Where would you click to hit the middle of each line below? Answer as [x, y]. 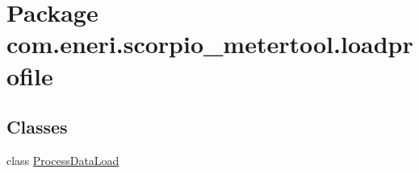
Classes [37, 127]
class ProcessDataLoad [63, 160]
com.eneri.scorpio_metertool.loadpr [210, 44]
